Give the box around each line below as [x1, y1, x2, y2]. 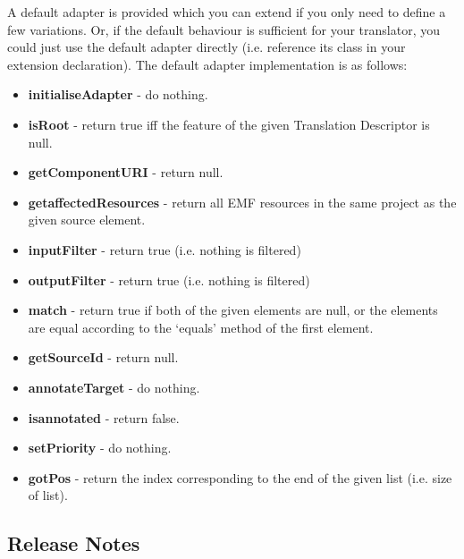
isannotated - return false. [28, 408, 180, 427]
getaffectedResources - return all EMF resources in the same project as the [28, 192, 457, 211]
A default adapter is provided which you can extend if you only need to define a [7, 3, 446, 21]
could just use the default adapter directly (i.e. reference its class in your [7, 38, 406, 56]
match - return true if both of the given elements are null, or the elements [28, 301, 438, 319]
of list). [28, 486, 68, 504]
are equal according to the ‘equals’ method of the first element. [28, 318, 374, 336]
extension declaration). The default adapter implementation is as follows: [7, 55, 408, 73]
